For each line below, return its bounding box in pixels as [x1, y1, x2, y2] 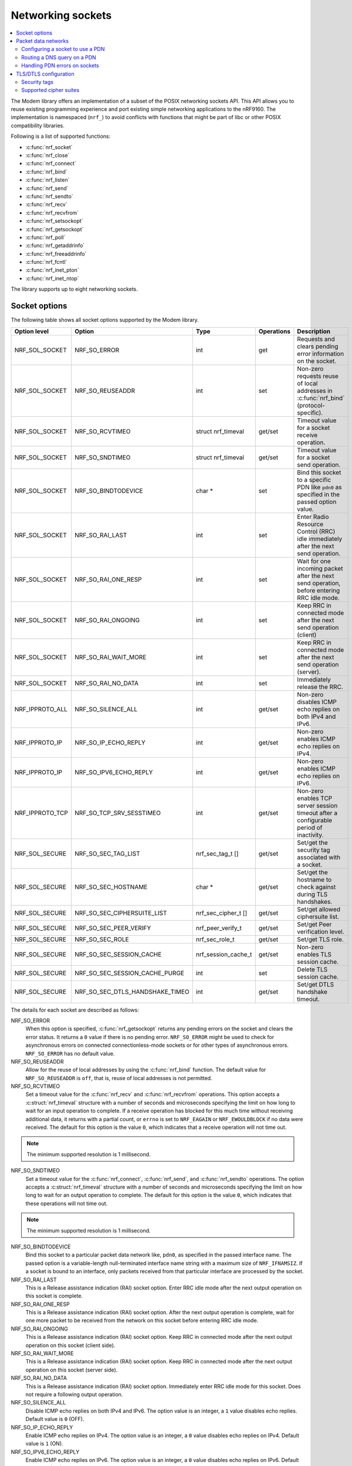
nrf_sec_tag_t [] [195, 849, 239, 857]
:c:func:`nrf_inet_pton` [25, 267, 79, 274]
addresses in [297, 386, 333, 395]
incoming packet [297, 564, 343, 572]
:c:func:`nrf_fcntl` [25, 259, 67, 266]
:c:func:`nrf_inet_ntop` [25, 274, 79, 281]
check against [297, 883, 336, 891]
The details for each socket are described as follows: [11, 1006, 139, 1013]
